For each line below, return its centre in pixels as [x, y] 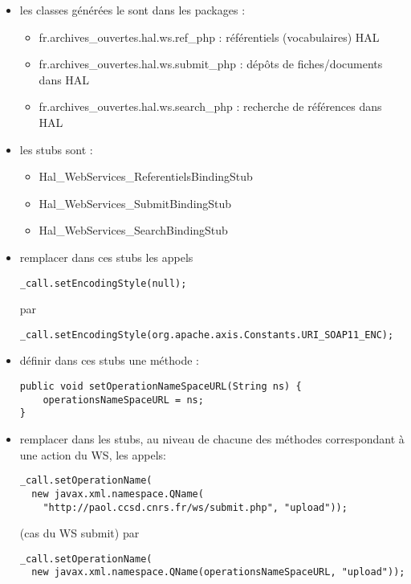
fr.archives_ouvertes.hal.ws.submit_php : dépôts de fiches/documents [211, 64]
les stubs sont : [56, 149]
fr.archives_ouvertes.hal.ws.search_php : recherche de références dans [210, 106]
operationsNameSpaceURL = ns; [123, 400]
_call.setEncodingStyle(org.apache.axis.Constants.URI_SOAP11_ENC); [207, 335]
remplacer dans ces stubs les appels [106, 257]
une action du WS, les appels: [93, 454]
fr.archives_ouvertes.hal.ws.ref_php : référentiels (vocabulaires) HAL [209, 37]
